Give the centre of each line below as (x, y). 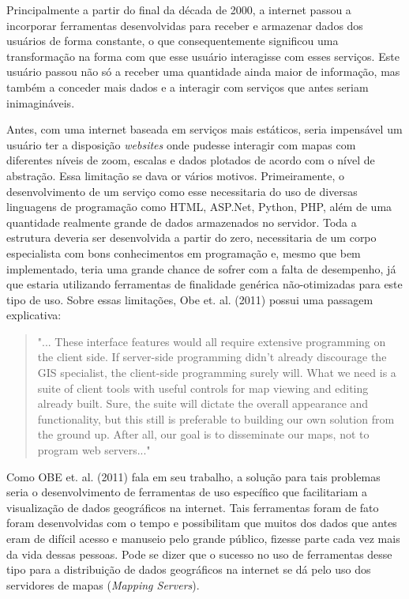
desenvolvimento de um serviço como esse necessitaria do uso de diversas (182, 191)
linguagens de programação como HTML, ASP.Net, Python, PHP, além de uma (199, 207)
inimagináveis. (41, 102)
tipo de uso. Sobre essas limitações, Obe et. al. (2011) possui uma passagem (190, 299)
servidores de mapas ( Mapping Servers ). (103, 584)
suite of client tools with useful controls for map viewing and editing (203, 388)
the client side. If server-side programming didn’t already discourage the (212, 357)
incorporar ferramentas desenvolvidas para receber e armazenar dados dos (185, 25)
